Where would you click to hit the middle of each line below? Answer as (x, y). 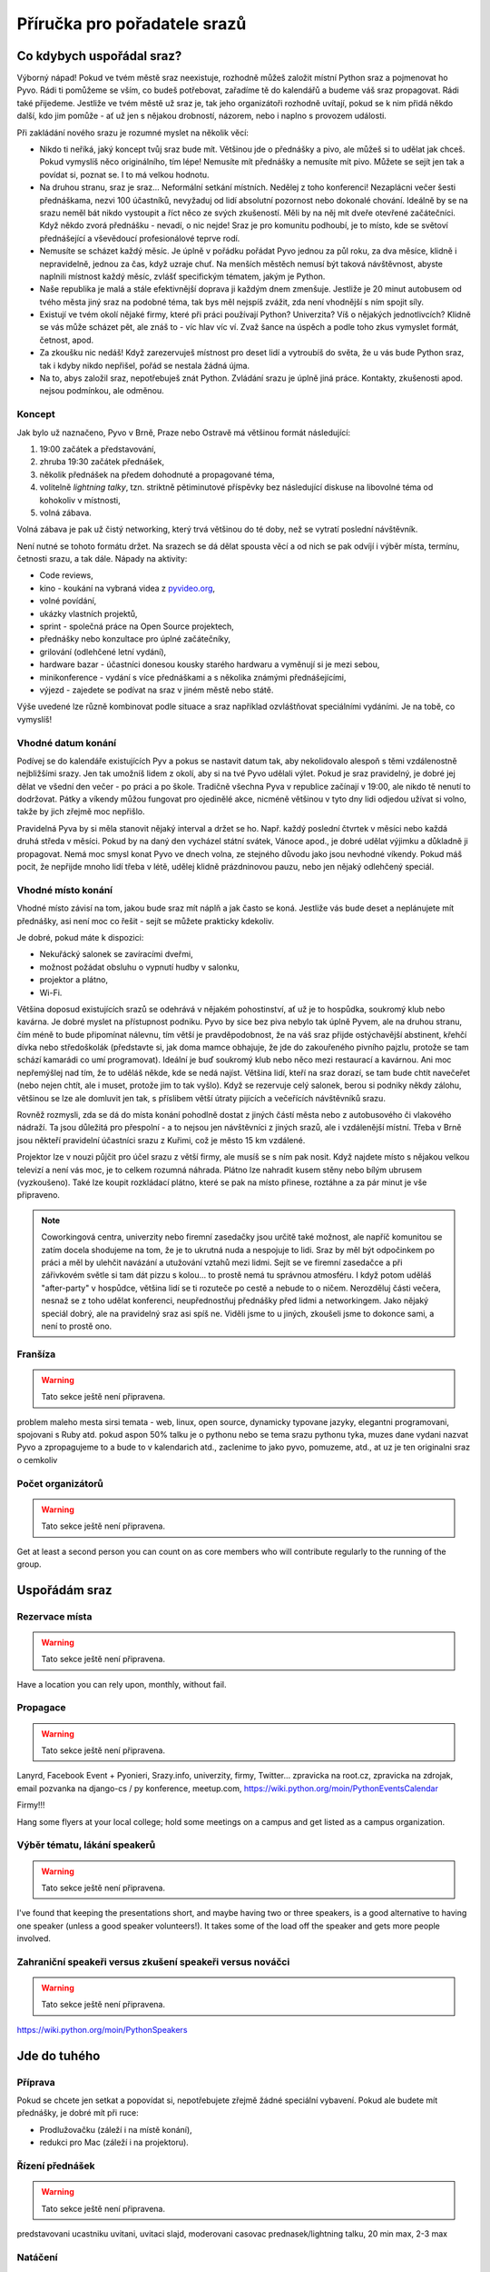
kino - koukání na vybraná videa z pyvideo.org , (127, 588)
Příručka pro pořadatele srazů (132, 24)
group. (29, 1564)
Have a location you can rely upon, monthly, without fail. (122, 1684)
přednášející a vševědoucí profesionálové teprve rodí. (140, 238)
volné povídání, (68, 601)
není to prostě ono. (77, 1326)
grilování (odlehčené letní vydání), (103, 652)
